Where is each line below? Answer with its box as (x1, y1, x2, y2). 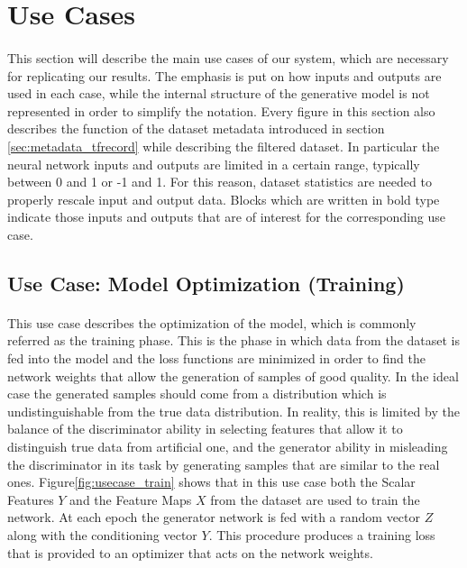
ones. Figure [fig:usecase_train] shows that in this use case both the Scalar (7, 472, 416, 491)
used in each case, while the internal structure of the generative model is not (7, 84, 430, 103)
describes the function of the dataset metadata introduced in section (7, 119, 385, 138)
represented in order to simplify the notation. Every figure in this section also (7, 101, 435, 120)
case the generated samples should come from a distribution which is (7, 384, 387, 403)
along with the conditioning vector (7, 526, 197, 544)
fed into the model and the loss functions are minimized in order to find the (7, 349, 426, 368)
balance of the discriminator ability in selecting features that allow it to (7, 419, 403, 438)
